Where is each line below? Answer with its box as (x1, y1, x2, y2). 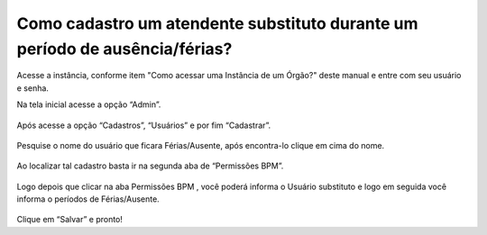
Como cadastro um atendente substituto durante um (16, 14, 418, 33)
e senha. (16, 82, 50, 94)
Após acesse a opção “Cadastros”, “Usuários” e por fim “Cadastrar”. (16, 120, 271, 131)
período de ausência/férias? (16, 39, 233, 59)
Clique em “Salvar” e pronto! (16, 214, 124, 225)
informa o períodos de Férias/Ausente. (16, 194, 160, 204)
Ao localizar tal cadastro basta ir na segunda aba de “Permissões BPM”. (16, 160, 284, 171)
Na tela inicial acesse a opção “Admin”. (16, 99, 161, 110)
